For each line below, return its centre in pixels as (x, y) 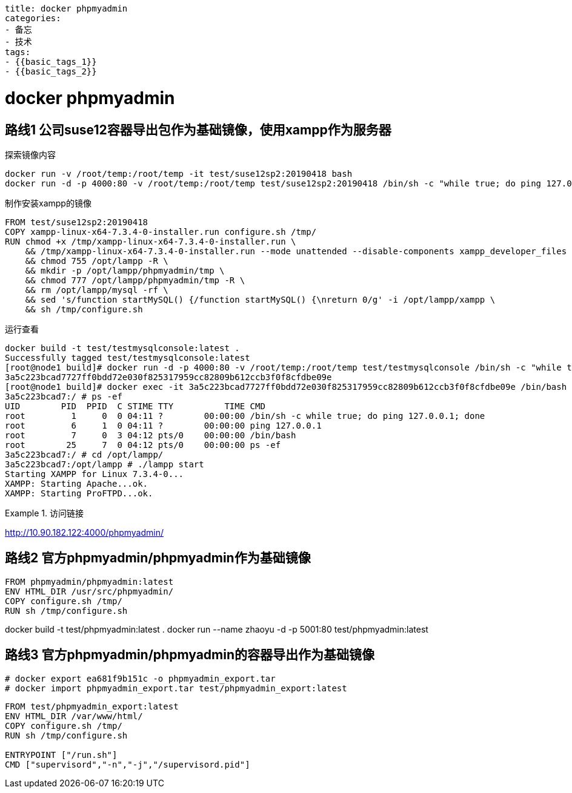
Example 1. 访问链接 (44, 513)
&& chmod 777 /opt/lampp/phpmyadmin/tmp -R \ (135, 280)
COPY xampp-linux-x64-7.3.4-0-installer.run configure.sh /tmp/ (161, 232)
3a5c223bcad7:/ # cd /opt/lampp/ (84, 454)
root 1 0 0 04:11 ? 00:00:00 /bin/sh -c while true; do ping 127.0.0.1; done (245, 416)
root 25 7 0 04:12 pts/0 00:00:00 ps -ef (143, 445)
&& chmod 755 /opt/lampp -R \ (97, 261)
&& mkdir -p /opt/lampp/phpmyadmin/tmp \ (125, 270)
